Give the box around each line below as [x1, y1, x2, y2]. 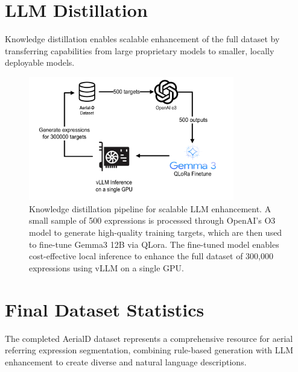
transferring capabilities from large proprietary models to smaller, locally [5, 44, 274, 57]
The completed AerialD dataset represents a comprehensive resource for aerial [5, 332, 293, 344]
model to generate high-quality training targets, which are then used [29, 226, 282, 239]
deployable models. [5, 56, 75, 69]
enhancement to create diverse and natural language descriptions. [5, 355, 247, 368]
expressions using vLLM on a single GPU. [29, 261, 184, 274]
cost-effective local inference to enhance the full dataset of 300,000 [29, 250, 273, 262]
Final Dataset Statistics [5, 297, 204, 321]
